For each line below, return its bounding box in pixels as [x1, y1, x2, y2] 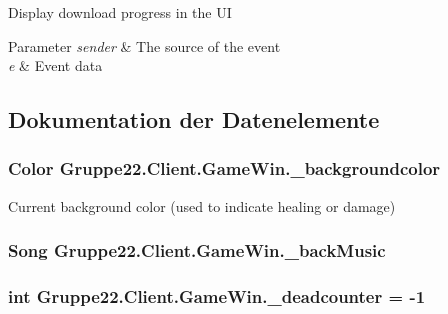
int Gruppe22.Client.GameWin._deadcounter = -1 [8, 284, 426, 309]
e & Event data [8, 55, 103, 76]
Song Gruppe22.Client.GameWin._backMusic [8, 238, 386, 263]
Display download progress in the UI [8, 2, 232, 22]
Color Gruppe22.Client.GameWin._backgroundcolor [8, 156, 441, 181]
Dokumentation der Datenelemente [8, 104, 380, 135]
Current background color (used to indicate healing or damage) [8, 195, 396, 216]
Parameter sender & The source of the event [8, 35, 281, 56]
